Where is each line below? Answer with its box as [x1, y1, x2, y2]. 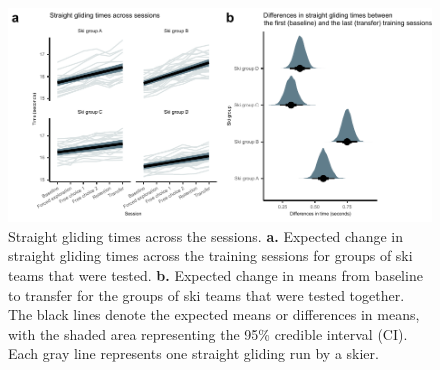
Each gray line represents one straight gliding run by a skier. [8, 343, 379, 364]
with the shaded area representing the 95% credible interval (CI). [8, 323, 408, 344]
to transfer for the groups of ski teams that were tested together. [8, 284, 405, 305]
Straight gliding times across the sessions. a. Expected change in [8, 225, 403, 246]
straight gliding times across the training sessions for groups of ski [8, 245, 413, 266]
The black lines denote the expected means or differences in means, [8, 304, 420, 325]
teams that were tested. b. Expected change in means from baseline [8, 265, 423, 286]
